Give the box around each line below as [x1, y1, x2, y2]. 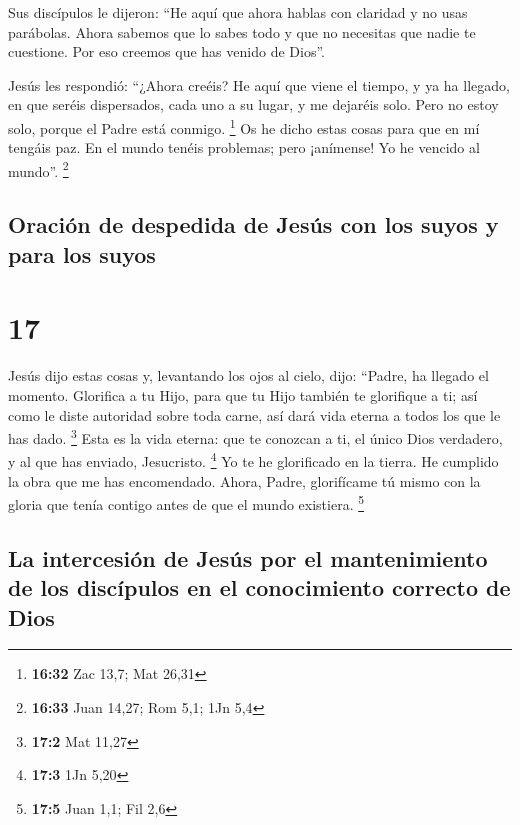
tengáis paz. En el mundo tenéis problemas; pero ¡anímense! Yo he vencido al [8, 137, 480, 158]
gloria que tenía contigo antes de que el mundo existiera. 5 [8, 491, 365, 514]
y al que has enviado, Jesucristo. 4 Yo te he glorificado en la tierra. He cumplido [8, 448, 499, 472]
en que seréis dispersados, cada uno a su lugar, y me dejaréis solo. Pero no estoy [8, 94, 499, 115]
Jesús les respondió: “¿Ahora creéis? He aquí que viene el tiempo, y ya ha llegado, [8, 74, 510, 95]
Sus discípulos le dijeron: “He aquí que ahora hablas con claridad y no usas [8, 2, 468, 22]
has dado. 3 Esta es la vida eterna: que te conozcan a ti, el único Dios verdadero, [8, 425, 503, 448]
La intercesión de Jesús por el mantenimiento [8, 542, 488, 573]
